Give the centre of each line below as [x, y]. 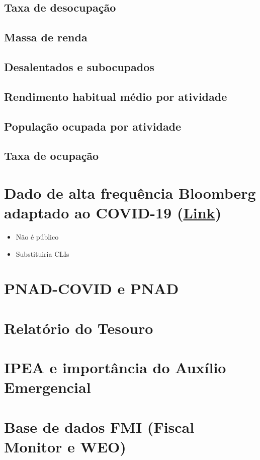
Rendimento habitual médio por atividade [116, 96]
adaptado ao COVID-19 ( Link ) [113, 213]
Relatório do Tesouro [79, 328]
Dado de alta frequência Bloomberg [130, 192]
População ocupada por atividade [93, 126]
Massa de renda [46, 37]
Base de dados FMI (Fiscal [99, 426]
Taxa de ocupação [52, 156]
